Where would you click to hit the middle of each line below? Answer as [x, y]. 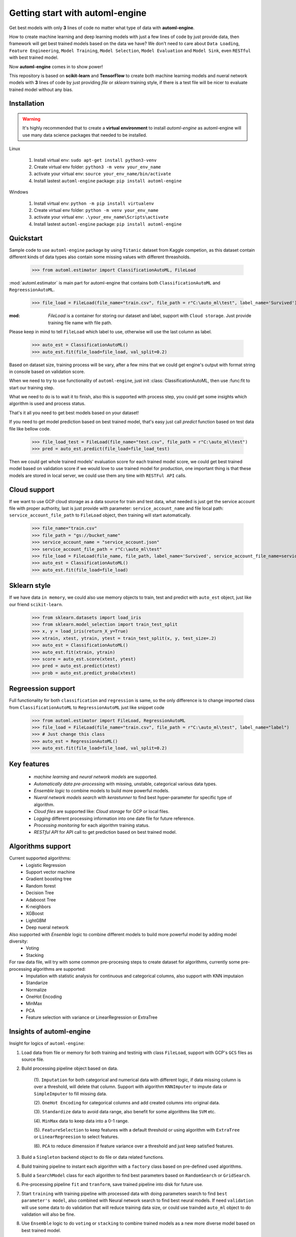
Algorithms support [40, 846]
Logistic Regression [46, 865]
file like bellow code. [30, 428]
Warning [31, 119]
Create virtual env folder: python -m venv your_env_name [96, 210]
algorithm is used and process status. [47, 404]
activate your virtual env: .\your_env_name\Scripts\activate [101, 217]
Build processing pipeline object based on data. [70, 1068]
